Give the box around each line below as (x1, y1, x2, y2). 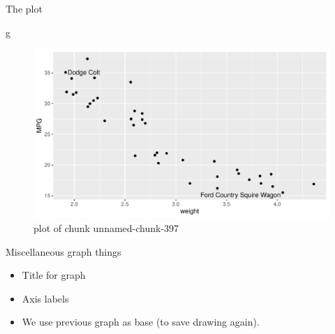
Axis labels (22, 291, 69, 305)
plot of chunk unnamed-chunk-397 (33, 221, 179, 235)
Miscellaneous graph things (6, 244, 121, 259)
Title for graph (22, 268, 86, 282)
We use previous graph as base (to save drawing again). (22, 314, 260, 329)
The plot (6, 1, 43, 15)
